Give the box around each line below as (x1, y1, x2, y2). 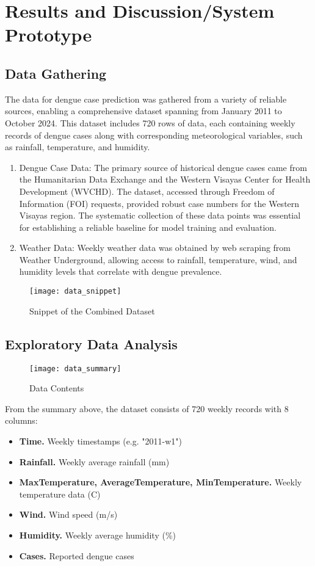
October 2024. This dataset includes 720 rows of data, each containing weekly (5, 116, 295, 129)
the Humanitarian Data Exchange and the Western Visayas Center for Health (19, 173, 311, 186)
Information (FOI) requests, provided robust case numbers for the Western (19, 197, 300, 209)
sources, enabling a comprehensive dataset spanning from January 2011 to (5, 104, 282, 117)
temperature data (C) (19, 487, 101, 500)
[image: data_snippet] (29, 287, 121, 296)
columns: (5, 414, 38, 427)
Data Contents (29, 382, 84, 394)
